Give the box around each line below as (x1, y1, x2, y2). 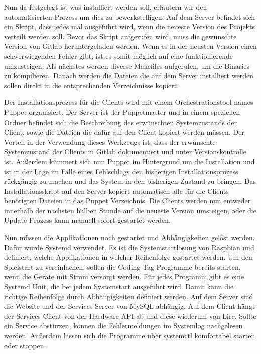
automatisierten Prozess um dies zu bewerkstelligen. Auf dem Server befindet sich (4, 11, 255, 22)
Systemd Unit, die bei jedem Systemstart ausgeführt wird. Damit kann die (4, 281, 234, 292)
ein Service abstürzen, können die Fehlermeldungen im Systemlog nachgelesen (4, 320, 243, 331)
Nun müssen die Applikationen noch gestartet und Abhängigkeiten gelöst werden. (4, 232, 255, 243)
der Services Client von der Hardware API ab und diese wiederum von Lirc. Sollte (4, 310, 256, 321)
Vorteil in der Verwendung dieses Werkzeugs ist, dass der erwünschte (4, 136, 216, 147)
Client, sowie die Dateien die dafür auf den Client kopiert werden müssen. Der (4, 127, 244, 137)
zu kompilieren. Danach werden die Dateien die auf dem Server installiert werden (4, 70, 253, 81)
